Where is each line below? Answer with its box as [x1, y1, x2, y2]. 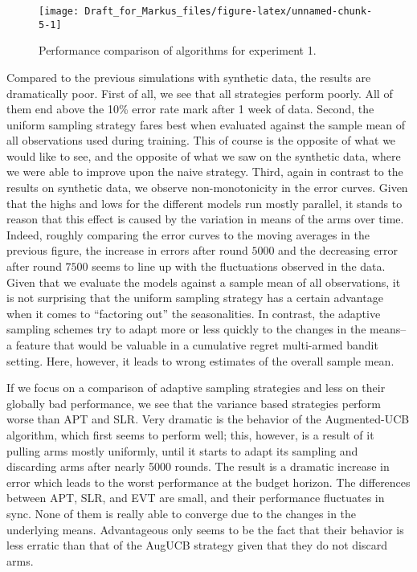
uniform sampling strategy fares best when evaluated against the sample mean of [6, 116, 406, 133]
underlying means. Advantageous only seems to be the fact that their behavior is [6, 521, 404, 537]
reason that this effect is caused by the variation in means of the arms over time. [6, 210, 404, 227]
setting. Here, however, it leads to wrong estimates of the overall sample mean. [6, 352, 395, 369]
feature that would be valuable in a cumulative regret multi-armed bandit [15, 337, 378, 353]
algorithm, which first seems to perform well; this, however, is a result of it [6, 426, 374, 443]
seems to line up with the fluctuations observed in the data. [92, 258, 386, 275]
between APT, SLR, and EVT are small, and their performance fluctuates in [6, 489, 385, 506]
